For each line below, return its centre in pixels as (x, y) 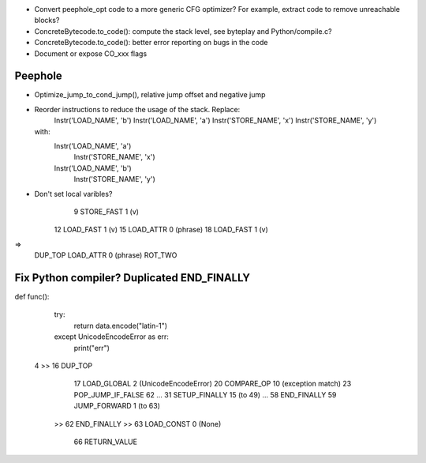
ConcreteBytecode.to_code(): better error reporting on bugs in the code (151, 43)
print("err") (92, 348)
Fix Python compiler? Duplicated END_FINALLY (133, 278)
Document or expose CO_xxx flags (91, 53)
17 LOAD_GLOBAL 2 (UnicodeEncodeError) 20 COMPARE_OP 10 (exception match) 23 (213, 384)
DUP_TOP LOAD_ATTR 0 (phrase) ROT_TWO (106, 255)
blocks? (47, 21)
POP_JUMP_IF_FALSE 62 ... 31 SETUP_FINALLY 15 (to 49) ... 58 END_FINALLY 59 (205, 394)
